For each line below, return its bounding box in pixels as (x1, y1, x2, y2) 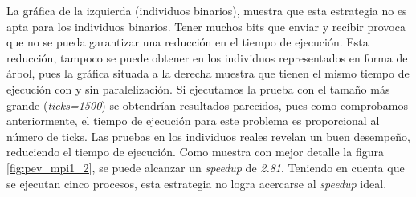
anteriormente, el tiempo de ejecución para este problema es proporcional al (6, 112, 380, 129)
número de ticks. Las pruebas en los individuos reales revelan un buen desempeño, (6, 127, 410, 144)
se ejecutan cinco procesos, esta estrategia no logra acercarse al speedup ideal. (6, 175, 387, 191)
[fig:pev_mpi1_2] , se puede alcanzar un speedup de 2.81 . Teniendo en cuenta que (6, 159, 405, 175)
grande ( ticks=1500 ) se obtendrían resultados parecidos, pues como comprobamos (6, 96, 409, 113)
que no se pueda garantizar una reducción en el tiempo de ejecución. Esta (6, 34, 369, 50)
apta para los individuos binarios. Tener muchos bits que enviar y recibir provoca (6, 18, 406, 34)
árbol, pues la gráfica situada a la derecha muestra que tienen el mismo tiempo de (6, 65, 410, 82)
